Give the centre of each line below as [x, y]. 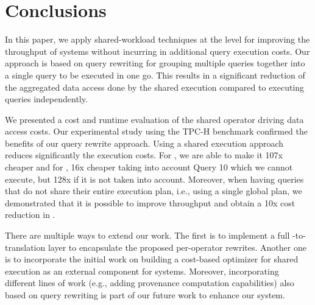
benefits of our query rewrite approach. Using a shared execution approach [144, 143]
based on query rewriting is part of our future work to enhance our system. [145, 295]
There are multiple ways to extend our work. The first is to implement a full [147, 235]
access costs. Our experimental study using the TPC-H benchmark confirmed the [156, 131]
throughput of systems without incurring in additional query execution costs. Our [157, 51]
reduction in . [30, 215]
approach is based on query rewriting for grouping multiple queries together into [155, 63]
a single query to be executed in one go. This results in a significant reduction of [155, 75]
